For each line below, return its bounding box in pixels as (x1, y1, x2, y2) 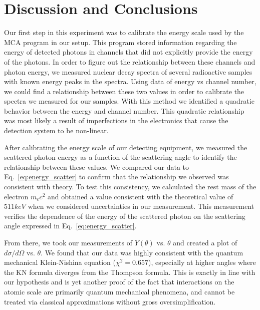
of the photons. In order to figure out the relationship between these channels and (4, 56, 255, 67)
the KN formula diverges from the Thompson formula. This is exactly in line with (4, 266, 255, 277)
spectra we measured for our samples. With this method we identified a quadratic (4, 96, 254, 106)
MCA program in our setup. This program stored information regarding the (4, 37, 237, 47)
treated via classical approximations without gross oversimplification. (4, 296, 216, 306)
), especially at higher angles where (148, 257, 256, 267)
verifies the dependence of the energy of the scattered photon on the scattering (4, 210, 245, 221)
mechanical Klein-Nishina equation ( (4, 257, 116, 267)
